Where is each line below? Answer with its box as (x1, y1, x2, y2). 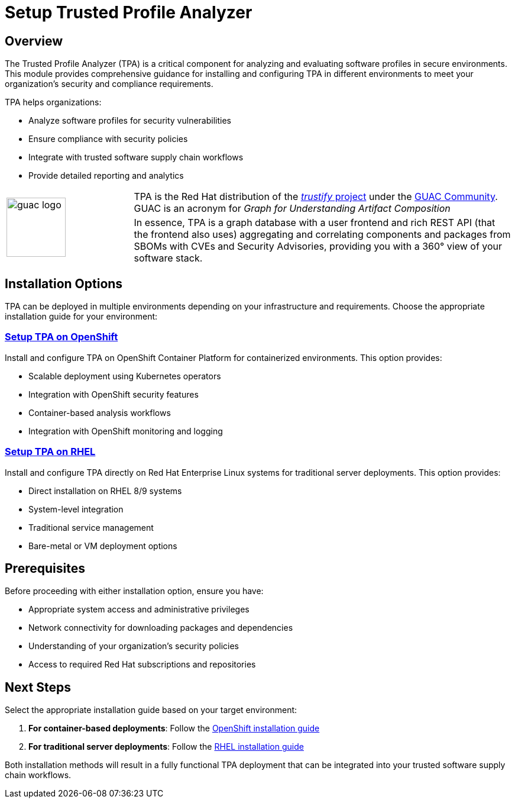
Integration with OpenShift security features (28, 389, 199, 399)
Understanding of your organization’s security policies (28, 641, 239, 652)
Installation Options (5, 276, 123, 291)
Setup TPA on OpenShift (5, 331, 118, 343)
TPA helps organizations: (5, 97, 102, 108)
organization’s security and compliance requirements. (5, 79, 213, 89)
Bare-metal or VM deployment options (28, 540, 177, 551)
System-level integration (28, 504, 124, 514)
